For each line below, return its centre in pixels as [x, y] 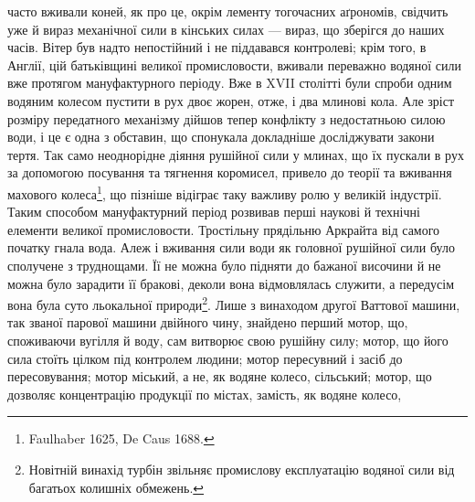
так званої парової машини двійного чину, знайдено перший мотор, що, [208, 322]
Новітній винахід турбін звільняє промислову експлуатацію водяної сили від [242, 469]
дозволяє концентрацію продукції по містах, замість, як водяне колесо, [205, 394]
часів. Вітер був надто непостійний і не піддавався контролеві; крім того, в [217, 47]
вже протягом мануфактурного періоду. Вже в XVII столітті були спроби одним [230, 83]
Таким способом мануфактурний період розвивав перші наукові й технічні [214, 212]
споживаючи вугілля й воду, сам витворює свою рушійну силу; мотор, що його [228, 340]
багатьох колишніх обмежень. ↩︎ [116, 487]
